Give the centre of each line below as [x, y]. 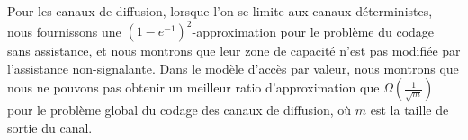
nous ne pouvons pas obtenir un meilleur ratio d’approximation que [193, 87]
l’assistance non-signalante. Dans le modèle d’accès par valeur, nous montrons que [233, 68]
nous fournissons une [64, 31]
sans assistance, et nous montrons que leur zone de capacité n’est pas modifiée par [234, 51]
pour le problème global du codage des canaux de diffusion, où [180, 110]
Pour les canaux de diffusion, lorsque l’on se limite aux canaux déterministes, [220, 11]
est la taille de [409, 110]
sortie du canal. [50, 127]
